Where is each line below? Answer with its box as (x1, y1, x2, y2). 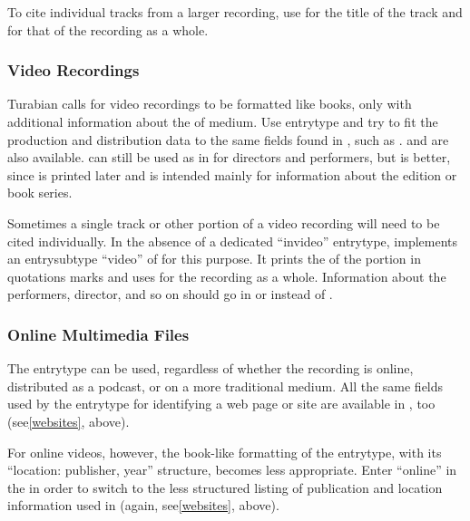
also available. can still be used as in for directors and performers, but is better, (7, 148, 451, 167)
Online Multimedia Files (7, 323, 190, 345)
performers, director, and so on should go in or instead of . (7, 285, 333, 304)
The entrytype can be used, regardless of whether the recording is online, (7, 359, 414, 378)
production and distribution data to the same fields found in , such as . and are (7, 130, 449, 149)
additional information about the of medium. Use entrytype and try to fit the (7, 112, 438, 130)
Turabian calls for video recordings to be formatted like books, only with (7, 94, 412, 113)
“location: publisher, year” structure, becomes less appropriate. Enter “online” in (7, 460, 457, 479)
